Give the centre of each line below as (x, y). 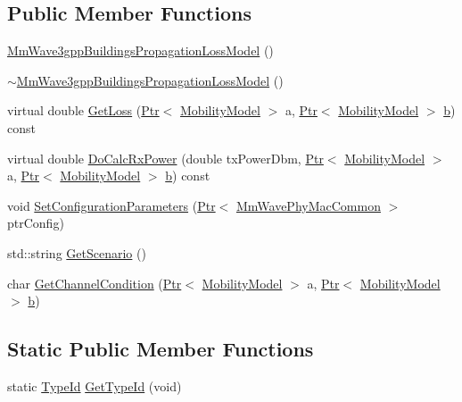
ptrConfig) (36, 223)
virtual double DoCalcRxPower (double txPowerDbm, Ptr (165, 158)
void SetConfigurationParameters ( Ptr (111, 205)
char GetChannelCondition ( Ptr (95, 283)
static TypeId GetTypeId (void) (95, 385)
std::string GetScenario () (77, 252)
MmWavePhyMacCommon (308, 205)
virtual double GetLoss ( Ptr (83, 110)
